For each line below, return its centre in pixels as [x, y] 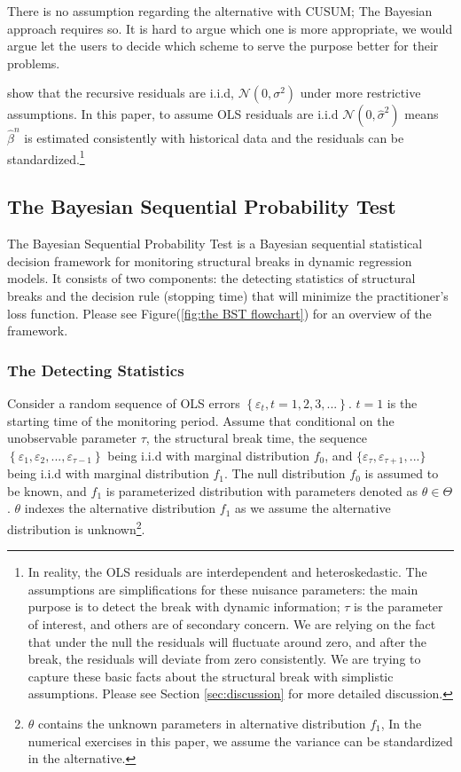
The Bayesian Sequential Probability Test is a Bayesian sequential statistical [215, 244]
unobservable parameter [72, 438]
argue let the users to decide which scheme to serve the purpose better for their [223, 46]
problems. [34, 63]
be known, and [47, 490]
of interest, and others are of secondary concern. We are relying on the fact [232, 623]
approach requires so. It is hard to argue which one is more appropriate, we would [230, 28]
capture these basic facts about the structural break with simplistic [211, 676]
